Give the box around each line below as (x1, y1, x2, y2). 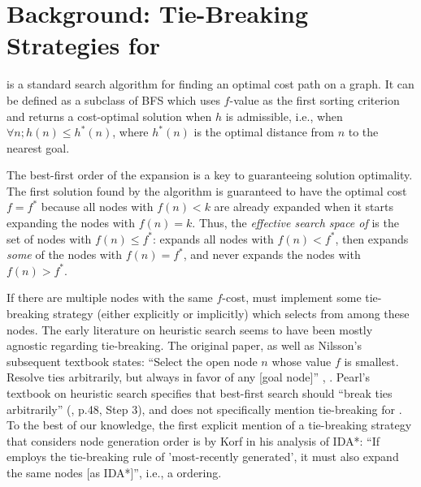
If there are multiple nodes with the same (7, 289, 213, 306)
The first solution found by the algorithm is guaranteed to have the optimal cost (7, 182, 407, 199)
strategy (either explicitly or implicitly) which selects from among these (53, 305, 410, 322)
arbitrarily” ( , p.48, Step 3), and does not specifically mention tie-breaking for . (7, 400, 402, 417)
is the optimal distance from (193, 123, 335, 140)
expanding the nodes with (7, 214, 135, 231)
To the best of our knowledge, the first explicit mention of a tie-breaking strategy (7, 416, 412, 433)
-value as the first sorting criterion (229, 91, 400, 108)
